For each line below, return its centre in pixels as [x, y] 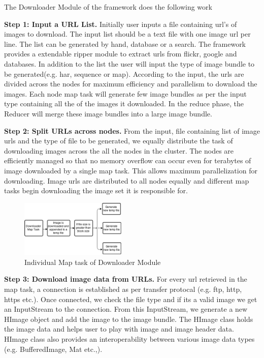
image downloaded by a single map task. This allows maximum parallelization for [131, 170]
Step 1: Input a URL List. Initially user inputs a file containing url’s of [121, 24]
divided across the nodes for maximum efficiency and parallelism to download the [131, 84]
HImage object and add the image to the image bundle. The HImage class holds [129, 319]
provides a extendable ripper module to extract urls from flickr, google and [121, 54]
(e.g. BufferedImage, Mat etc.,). [53, 349]
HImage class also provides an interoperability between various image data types [129, 338]
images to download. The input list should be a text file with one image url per [127, 34]
